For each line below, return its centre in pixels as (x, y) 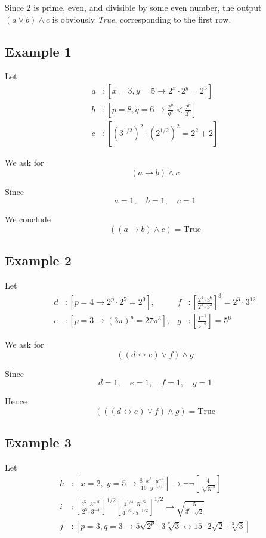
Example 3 (38, 442)
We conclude (28, 219)
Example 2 (38, 260)
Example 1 (38, 51)
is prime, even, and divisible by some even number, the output (148, 7)
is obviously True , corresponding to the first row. (142, 19)
